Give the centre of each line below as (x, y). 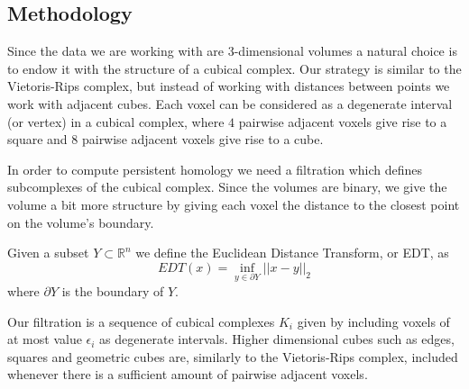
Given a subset (48, 253)
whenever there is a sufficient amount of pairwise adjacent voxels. (188, 374)
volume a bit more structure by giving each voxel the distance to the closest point (234, 204)
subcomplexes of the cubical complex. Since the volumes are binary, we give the (227, 187)
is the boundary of (113, 290)
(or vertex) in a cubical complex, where (116, 121)
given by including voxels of (373, 321)
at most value (45, 339)
